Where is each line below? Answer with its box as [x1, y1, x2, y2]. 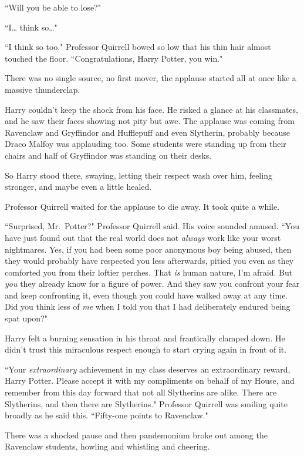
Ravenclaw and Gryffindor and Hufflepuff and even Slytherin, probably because [5, 126, 290, 138]
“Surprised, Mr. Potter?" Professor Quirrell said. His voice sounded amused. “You [5, 220, 299, 232]
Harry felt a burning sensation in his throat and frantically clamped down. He [5, 331, 285, 344]
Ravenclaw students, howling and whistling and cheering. [5, 440, 210, 452]
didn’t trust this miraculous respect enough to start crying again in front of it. [5, 343, 287, 356]
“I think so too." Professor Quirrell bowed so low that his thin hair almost [5, 41, 271, 53]
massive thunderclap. [5, 83, 80, 95]
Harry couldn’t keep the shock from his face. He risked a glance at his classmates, [5, 103, 298, 115]
